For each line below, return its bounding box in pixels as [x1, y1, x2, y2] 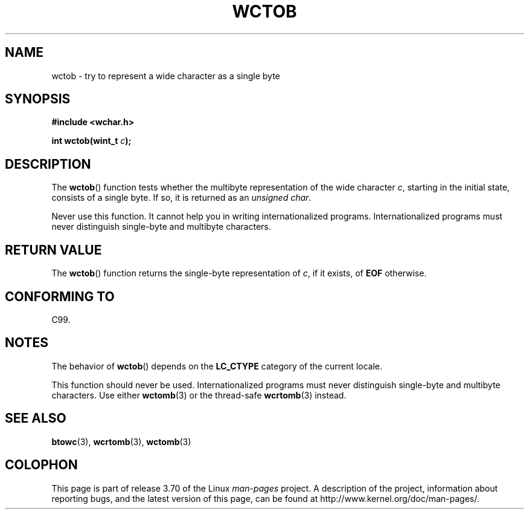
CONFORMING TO [5, 288, 115, 304]
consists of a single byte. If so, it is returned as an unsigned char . [51, 192, 312, 203]
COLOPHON [5, 457, 78, 473]
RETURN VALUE [5, 242, 102, 258]
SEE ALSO [5, 411, 66, 426]
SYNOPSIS [5, 91, 71, 107]
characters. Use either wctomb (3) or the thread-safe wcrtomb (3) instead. [51, 389, 347, 400]
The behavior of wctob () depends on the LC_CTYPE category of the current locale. [51, 360, 383, 371]
